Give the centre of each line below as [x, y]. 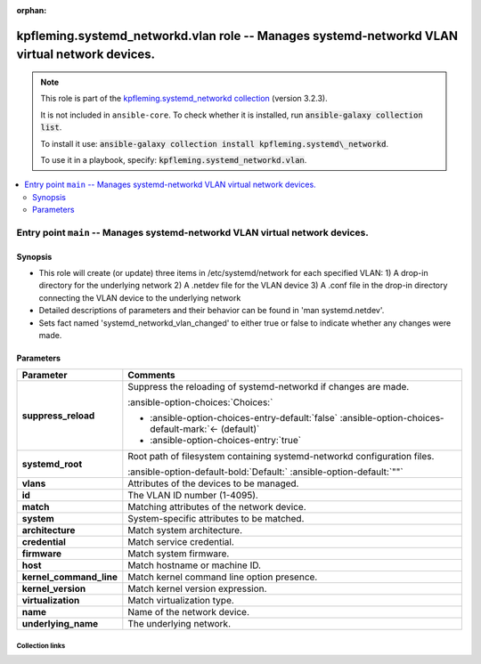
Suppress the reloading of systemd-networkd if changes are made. [269, 387]
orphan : [32, 10]
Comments [151, 376]
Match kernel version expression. [197, 589]
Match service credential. [181, 542]
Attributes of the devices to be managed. [213, 483]
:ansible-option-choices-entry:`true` [226, 441]
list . [51, 127]
